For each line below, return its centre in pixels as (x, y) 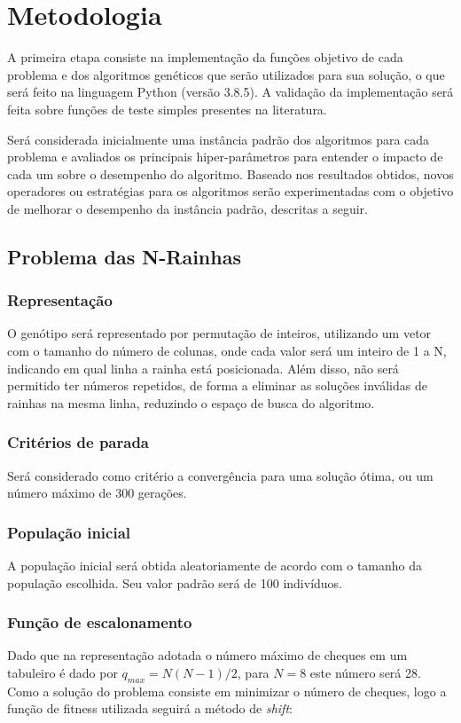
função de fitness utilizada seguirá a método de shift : (150, 708)
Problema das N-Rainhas (124, 256)
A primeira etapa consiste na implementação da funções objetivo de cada (205, 57)
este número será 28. (365, 673)
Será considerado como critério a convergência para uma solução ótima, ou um (220, 475)
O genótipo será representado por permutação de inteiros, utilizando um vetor (219, 333)
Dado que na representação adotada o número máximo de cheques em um (207, 655)
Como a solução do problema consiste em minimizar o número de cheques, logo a (227, 691)
